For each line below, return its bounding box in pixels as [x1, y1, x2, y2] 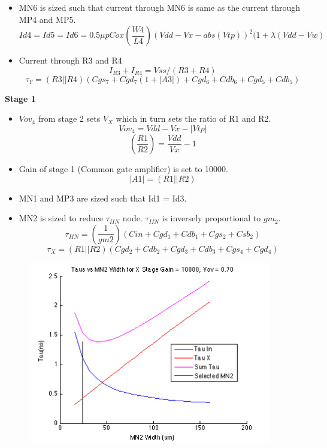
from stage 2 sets [38, 112, 101, 125]
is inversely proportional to [162, 212, 261, 224]
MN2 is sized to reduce [19, 212, 103, 224]
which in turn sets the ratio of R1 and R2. [116, 112, 271, 125]
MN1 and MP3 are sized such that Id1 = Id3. [19, 191, 187, 204]
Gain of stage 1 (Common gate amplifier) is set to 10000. [19, 162, 228, 175]
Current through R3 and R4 [19, 54, 122, 67]
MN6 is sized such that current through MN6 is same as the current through [19, 1, 301, 13]
